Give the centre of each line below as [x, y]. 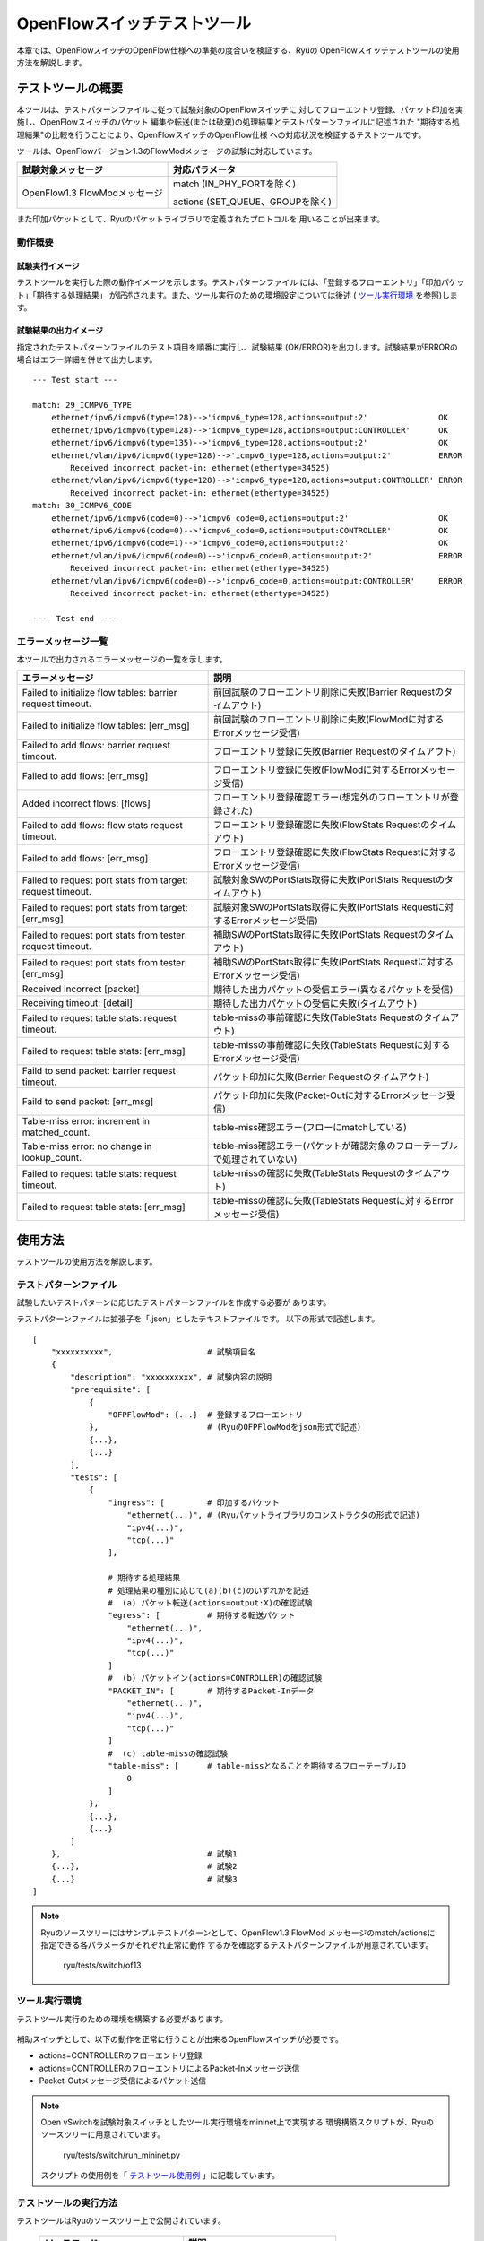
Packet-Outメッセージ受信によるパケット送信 [122, 2081]
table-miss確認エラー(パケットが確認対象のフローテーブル [336, 1146]
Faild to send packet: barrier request [99, 1071]
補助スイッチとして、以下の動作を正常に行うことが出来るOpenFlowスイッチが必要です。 [180, 2038]
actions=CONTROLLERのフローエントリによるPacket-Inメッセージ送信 [169, 2068]
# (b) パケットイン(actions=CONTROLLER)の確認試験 [215, 1678]
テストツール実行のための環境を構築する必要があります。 [122, 2019]
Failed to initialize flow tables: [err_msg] [106, 726]
